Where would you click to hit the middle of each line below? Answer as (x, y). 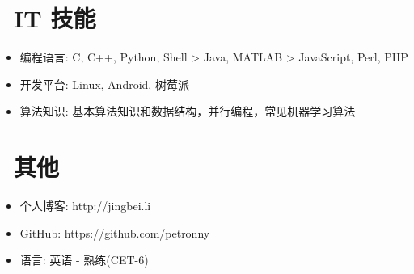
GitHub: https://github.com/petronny (115, 232)
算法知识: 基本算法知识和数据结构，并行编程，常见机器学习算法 (188, 111)
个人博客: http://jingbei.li (85, 206)
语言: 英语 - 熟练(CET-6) (84, 260)
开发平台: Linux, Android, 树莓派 (104, 84)
